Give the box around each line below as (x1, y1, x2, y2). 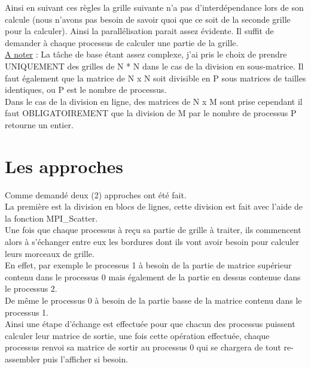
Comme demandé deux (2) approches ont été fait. (5, 188, 187, 201)
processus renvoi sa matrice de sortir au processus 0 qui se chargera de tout (5, 341, 281, 353)
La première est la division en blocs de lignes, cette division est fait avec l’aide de (5, 200, 303, 213)
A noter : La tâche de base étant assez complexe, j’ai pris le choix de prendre (5, 48, 287, 61)
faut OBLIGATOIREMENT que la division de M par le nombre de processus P (5, 107, 297, 119)
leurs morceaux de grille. (5, 247, 94, 259)
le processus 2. (5, 282, 57, 295)
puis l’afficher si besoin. (42, 352, 129, 365)
